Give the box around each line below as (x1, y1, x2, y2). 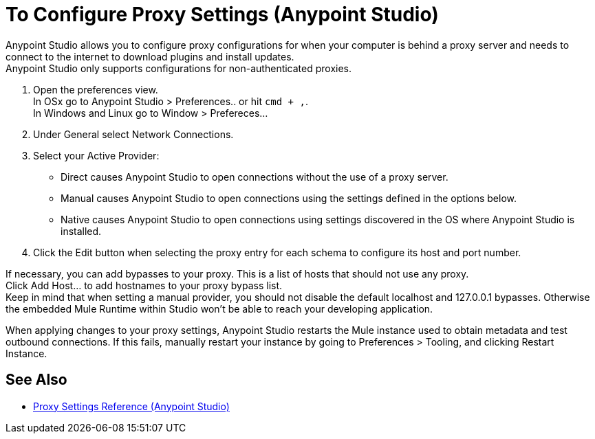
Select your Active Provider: (33, 149, 160, 161)
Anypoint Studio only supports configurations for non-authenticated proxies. (6, 62, 352, 74)
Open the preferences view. (33, 83, 158, 95)
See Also (6, 371, 67, 389)
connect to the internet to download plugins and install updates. (6, 50, 294, 63)
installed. (61, 225, 102, 237)
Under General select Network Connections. (33, 128, 234, 140)
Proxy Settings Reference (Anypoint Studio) (33, 400, 230, 412)
